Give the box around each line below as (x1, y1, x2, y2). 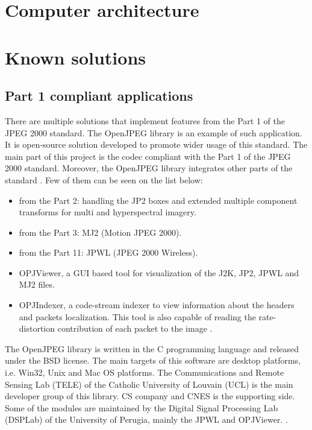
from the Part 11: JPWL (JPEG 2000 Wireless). (19, 246, 198, 259)
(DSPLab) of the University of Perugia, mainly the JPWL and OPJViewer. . (5, 413, 288, 426)
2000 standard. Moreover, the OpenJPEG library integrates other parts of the (5, 162, 293, 174)
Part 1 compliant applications (5, 86, 193, 105)
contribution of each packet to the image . (57, 322, 213, 335)
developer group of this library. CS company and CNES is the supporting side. (5, 390, 295, 402)
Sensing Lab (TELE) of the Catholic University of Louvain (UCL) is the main (5, 378, 293, 390)
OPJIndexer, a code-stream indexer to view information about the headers (19, 299, 295, 311)
